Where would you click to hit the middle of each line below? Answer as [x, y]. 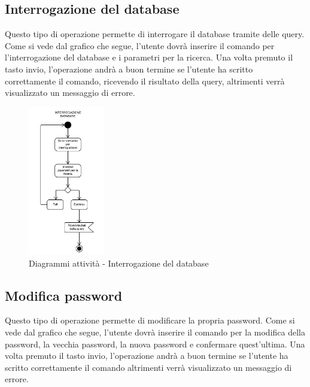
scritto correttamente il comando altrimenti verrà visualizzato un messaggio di [148, 367]
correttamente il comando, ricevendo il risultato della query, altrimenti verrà [145, 81]
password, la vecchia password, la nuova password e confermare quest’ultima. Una [155, 344]
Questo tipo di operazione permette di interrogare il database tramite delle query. [155, 34]
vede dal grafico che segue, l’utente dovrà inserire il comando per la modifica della [155, 332]
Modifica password [64, 295]
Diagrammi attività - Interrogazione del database [119, 263]
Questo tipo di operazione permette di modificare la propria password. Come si [150, 320]
